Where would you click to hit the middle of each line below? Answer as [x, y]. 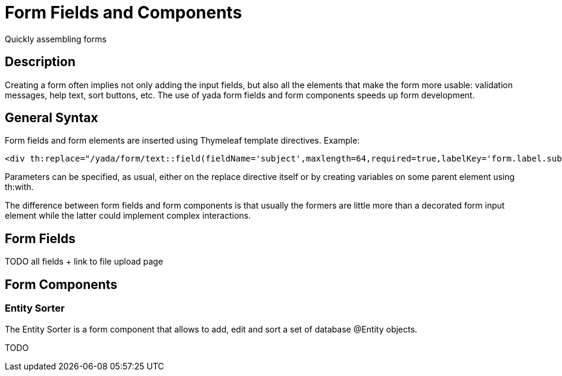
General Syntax [51, 118]
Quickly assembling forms [56, 39]
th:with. [19, 187]
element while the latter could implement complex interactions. [128, 216]
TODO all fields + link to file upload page [84, 262]
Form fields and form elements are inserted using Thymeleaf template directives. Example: [182, 141]
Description [40, 62]
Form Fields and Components [124, 13]
